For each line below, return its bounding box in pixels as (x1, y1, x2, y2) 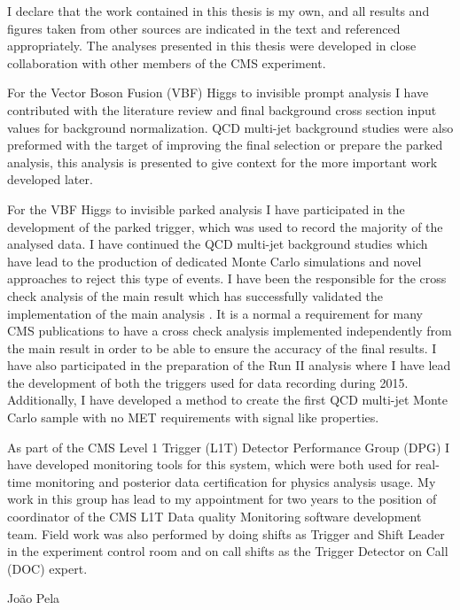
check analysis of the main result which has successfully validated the (7, 286, 384, 305)
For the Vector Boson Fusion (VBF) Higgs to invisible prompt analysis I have (7, 83, 429, 102)
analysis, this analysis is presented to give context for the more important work (7, 152, 438, 171)
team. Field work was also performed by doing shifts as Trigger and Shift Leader (7, 524, 445, 543)
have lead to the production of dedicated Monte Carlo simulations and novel (7, 251, 422, 270)
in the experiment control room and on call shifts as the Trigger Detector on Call (7, 542, 448, 560)
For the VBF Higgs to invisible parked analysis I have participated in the (7, 199, 405, 218)
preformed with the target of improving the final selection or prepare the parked (7, 135, 443, 154)
